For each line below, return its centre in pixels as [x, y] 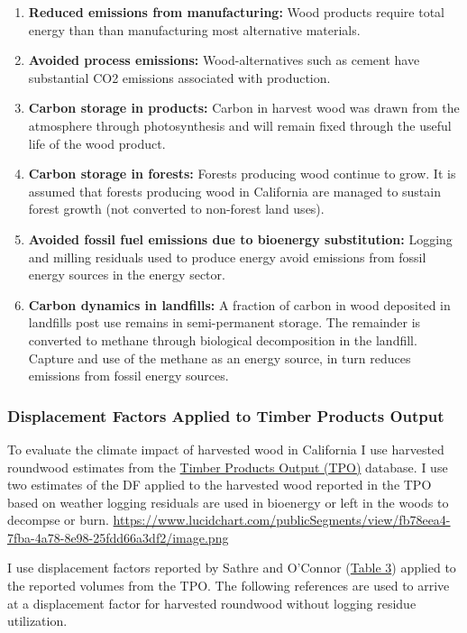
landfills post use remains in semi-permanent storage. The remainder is [224, 322]
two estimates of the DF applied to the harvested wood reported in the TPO [220, 485]
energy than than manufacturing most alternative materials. [194, 29]
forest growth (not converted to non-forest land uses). [176, 209]
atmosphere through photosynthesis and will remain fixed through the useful [240, 125]
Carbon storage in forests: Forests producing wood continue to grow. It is [242, 174]
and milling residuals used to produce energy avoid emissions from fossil [227, 257]
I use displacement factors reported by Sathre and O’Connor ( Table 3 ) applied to [232, 568]
